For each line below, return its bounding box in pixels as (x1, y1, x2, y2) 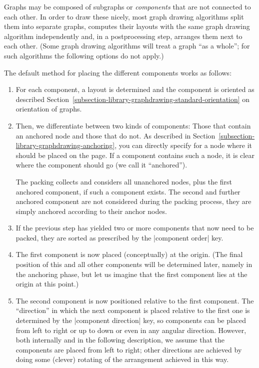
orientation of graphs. (15, 103, 82, 114)
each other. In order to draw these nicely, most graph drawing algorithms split (4, 11, 244, 21)
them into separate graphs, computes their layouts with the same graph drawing (4, 21, 250, 31)
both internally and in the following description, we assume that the (15, 334, 225, 345)
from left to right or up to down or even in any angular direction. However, (15, 324, 246, 335)
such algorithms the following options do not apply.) (4, 50, 164, 60)
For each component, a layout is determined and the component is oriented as (15, 84, 254, 94)
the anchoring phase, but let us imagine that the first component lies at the (15, 268, 247, 279)
